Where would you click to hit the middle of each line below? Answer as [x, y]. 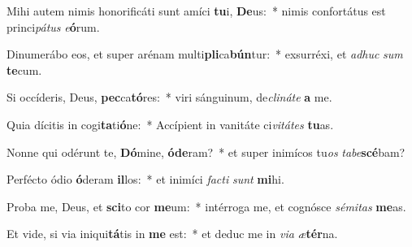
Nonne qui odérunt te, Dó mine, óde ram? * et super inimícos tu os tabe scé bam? [206, 152]
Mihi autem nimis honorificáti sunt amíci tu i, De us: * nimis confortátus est [196, 11]
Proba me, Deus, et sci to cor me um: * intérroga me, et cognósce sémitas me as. [206, 206]
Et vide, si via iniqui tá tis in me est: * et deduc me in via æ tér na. [172, 234]
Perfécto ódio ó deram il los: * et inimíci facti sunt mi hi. [145, 179]
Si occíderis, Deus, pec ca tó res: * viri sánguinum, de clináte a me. [169, 97]
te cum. [24, 69]
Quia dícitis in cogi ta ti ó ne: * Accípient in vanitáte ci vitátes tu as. [170, 124]
